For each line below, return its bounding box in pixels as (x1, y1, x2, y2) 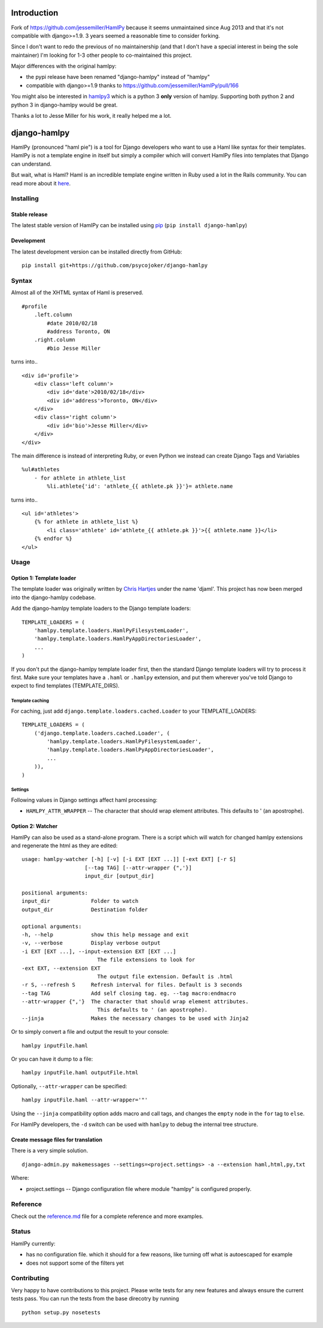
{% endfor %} (33, 535, 72, 542)
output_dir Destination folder (22, 906, 148, 913)
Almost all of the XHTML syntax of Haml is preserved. (11, 289, 144, 296)
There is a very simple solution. (11, 1147, 89, 1154)
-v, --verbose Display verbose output (22, 939, 161, 947)
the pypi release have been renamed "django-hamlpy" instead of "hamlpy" (26, 74, 211, 81)
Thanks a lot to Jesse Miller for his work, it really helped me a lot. (11, 112, 172, 120)
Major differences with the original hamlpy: (11, 63, 117, 70)
